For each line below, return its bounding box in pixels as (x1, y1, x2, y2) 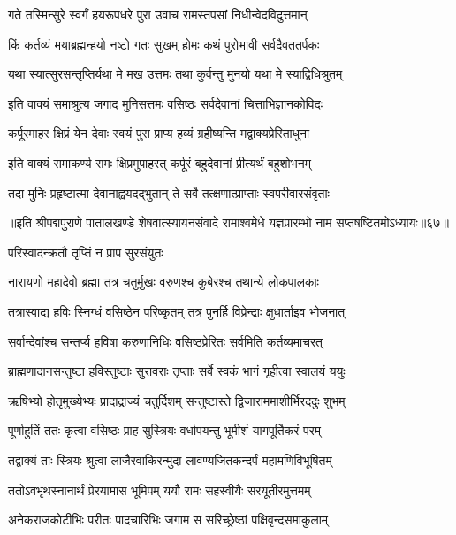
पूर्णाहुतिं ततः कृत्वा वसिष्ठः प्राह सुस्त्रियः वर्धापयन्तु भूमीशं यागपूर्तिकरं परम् (8, 421, 322, 439)
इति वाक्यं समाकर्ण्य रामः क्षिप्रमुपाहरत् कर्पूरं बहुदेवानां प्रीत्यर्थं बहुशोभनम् (8, 153, 311, 172)
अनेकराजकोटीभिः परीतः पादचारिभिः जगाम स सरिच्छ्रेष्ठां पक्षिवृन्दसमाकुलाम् (8, 510, 329, 529)
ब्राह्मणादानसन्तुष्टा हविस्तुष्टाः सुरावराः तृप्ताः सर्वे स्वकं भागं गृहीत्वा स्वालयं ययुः (8, 362, 346, 380)
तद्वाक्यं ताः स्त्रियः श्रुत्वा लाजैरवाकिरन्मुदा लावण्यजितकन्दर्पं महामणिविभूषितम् (8, 450, 332, 469)
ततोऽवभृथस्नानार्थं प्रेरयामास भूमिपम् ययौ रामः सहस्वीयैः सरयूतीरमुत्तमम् (8, 480, 311, 499)
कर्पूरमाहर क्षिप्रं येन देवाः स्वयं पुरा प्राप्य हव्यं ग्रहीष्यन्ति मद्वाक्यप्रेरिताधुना (8, 124, 310, 142)
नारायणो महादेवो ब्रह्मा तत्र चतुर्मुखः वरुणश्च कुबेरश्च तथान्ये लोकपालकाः (8, 272, 319, 291)
